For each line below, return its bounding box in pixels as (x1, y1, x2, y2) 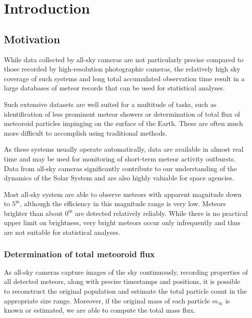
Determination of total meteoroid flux (4, 247, 155, 260)
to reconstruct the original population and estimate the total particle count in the (4, 286, 247, 296)
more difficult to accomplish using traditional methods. (4, 127, 167, 138)
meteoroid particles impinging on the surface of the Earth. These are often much (4, 118, 243, 128)
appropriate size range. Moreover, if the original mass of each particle (4, 295, 210, 305)
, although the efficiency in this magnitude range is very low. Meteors (20, 198, 226, 209)
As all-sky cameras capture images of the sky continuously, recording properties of (4, 266, 248, 277)
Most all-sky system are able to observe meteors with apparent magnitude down (4, 189, 242, 199)
